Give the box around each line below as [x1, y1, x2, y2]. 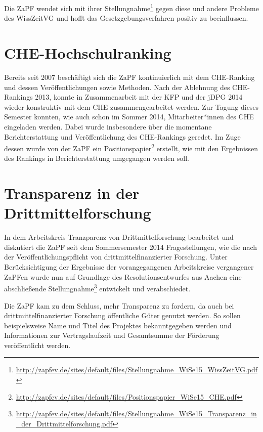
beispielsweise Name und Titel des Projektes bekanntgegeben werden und [4, 320, 232, 330]
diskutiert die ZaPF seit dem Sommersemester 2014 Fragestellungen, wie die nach [4, 241, 257, 252]
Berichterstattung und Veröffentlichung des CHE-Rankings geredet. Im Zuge [4, 131, 241, 142]
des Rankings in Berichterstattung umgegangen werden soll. [4, 153, 189, 163]
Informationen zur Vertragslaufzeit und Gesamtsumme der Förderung [4, 330, 220, 340]
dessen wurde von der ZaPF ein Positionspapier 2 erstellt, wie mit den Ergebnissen [4, 142, 258, 153]
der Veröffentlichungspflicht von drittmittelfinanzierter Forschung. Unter [4, 251, 228, 262]
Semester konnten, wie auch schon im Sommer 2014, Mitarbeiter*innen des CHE [4, 111, 254, 122]
